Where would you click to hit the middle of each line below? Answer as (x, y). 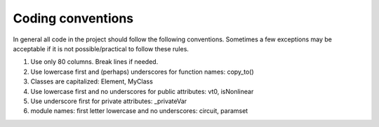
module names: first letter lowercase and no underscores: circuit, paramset (139, 111)
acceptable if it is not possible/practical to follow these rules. (101, 48)
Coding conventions (73, 18)
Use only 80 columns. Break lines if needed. (94, 62)
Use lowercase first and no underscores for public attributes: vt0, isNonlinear (142, 91)
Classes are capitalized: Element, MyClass (92, 81)
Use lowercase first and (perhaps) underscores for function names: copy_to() (142, 72)
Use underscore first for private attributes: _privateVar (109, 101)
